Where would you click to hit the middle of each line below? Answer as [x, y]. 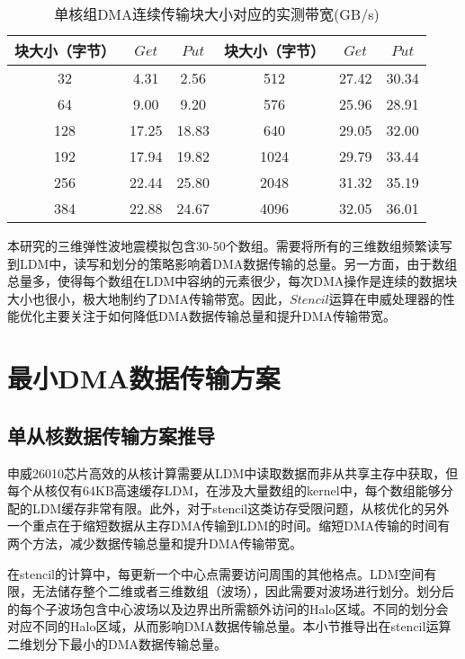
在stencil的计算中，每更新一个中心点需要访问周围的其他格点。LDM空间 [216, 573]
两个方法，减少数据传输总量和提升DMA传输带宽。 [155, 543]
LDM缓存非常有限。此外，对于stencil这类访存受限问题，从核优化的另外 [241, 508]
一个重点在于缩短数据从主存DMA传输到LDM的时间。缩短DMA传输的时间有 [229, 525]
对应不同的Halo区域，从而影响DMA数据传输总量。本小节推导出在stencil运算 [229, 626]
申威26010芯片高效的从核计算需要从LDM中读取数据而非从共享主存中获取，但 [233, 472]
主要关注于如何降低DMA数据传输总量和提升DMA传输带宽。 [220, 316]
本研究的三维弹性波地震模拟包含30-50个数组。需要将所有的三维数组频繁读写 [230, 245]
